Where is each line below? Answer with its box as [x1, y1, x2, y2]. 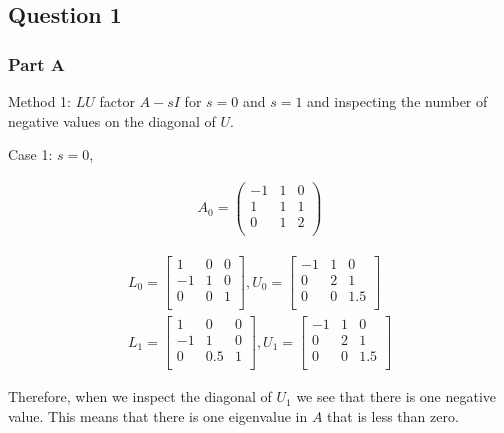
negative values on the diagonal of [8, 110, 216, 131]
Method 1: [8, 91, 72, 111]
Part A [8, 51, 66, 76]
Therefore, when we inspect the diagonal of [8, 386, 272, 407]
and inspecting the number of [307, 91, 488, 111]
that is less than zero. [327, 405, 459, 426]
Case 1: [8, 144, 53, 165]
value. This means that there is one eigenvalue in [8, 405, 308, 426]
